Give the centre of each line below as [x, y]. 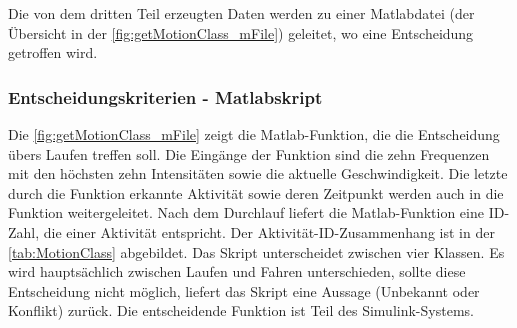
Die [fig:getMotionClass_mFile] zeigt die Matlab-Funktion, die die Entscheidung [254, 134]
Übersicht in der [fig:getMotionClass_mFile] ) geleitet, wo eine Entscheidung [241, 32]
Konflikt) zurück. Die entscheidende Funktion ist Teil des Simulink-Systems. [241, 310]
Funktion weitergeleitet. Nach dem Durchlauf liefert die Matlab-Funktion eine [246, 212]
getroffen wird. [53, 52]
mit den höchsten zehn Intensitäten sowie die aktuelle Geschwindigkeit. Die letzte [258, 173]
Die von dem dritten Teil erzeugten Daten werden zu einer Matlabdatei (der [241, 13]
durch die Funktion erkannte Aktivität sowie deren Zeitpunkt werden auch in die [256, 192]
